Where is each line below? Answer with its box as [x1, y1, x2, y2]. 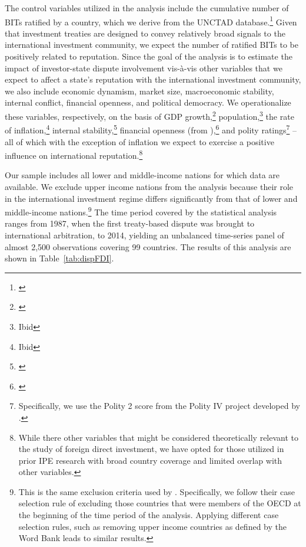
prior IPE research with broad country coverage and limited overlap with [18, 454, 282, 466]
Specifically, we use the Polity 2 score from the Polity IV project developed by [18, 399, 300, 412]
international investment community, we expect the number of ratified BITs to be [5, 38, 298, 51]
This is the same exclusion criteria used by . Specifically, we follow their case [18, 485, 295, 497]
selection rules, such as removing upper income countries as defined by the [18, 520, 287, 532]
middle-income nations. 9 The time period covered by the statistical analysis [5, 204, 277, 218]
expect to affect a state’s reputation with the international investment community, [5, 73, 301, 86]
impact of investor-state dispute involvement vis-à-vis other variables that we [5, 61, 282, 74]
